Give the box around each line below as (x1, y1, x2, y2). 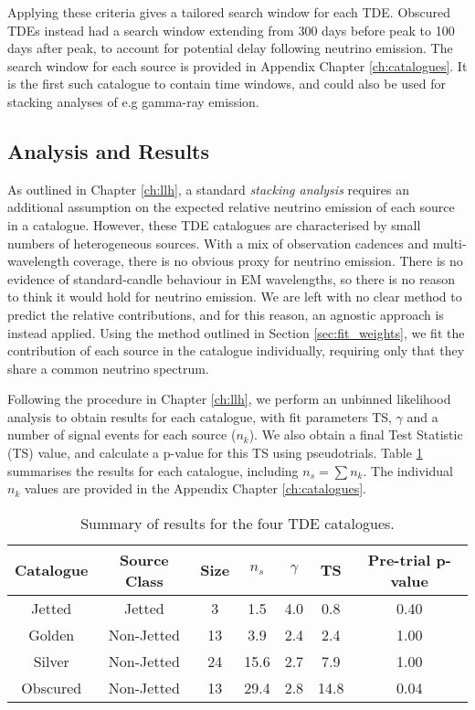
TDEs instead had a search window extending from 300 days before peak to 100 (7, 20, 455, 39)
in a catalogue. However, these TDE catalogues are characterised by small (7, 215, 421, 234)
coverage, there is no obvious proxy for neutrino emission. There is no (73, 251, 463, 270)
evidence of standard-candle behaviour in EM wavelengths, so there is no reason (7, 269, 455, 288)
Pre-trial (367, 548, 431, 570)
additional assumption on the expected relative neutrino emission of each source (7, 197, 455, 217)
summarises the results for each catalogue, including (7, 461, 299, 480)
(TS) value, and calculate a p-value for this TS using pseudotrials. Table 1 (7, 443, 423, 462)
